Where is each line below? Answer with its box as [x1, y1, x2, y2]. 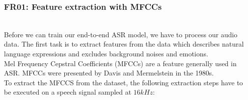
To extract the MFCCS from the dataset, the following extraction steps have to [4, 77, 243, 87]
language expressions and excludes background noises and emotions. [4, 49, 208, 58]
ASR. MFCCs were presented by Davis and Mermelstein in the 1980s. [4, 68, 214, 78]
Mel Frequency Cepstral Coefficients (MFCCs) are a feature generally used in [4, 58, 237, 68]
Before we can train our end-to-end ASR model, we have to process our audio [4, 29, 238, 39]
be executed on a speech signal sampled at [4, 87, 132, 97]
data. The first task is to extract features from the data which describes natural [4, 39, 244, 49]
